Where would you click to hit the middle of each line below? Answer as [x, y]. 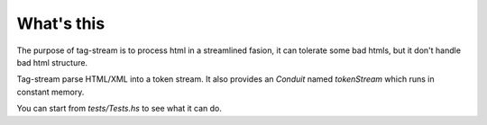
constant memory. [51, 92]
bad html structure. [52, 62]
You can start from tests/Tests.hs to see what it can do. [119, 109]
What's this [61, 23]
